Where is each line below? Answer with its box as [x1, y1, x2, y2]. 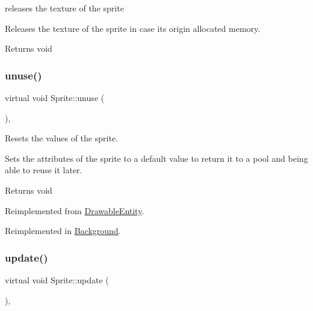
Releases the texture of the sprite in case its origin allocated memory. [5, 22, 261, 34]
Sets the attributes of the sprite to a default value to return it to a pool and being [5, 152, 308, 164]
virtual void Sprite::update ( [5, 273, 109, 286]
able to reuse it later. [5, 164, 82, 176]
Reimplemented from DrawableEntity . [5, 204, 144, 217]
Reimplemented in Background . [5, 224, 121, 237]
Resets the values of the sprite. [5, 132, 118, 144]
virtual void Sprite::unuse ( [5, 91, 105, 103]
